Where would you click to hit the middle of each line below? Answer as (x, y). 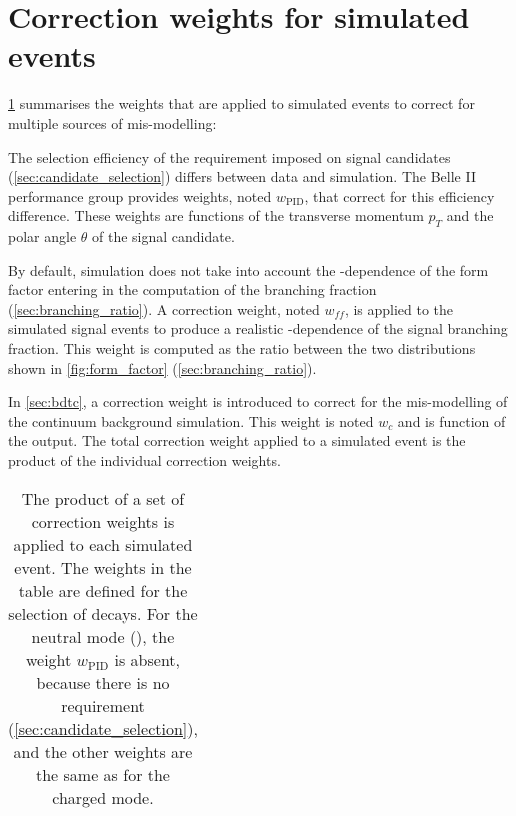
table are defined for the (103, 590)
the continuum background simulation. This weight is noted (191, 420)
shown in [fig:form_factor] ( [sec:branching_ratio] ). (162, 367)
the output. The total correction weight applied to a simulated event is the (237, 440)
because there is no (103, 682)
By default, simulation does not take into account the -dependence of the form (248, 269)
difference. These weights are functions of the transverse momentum (216, 215)
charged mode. (103, 797)
